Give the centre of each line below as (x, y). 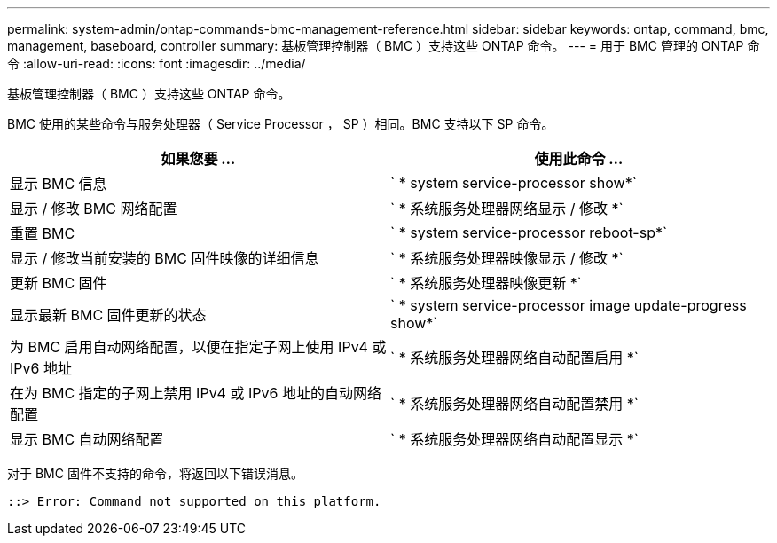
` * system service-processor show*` (514, 183)
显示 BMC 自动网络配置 (87, 439)
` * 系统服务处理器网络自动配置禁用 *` (514, 404)
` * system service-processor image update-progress (569, 305)
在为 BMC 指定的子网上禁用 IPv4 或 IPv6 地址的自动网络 (196, 393)
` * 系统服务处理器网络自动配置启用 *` (514, 358)
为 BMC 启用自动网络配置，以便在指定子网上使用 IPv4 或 (198, 347)
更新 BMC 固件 (59, 283)
